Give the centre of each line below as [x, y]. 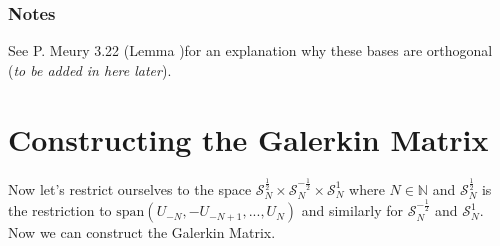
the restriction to [60, 210]
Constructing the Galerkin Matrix [248, 138]
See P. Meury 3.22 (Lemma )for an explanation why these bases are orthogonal [250, 50]
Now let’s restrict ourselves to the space [130, 188]
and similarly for [352, 210]
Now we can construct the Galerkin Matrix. [142, 232]
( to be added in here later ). [90, 69]
